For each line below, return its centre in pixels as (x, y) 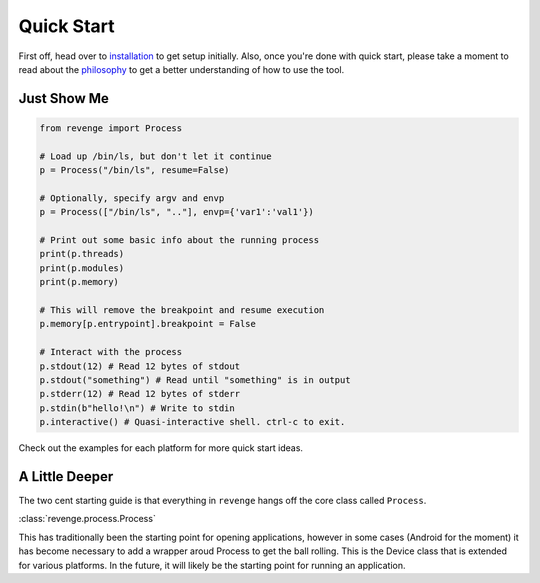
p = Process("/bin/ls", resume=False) (134, 170)
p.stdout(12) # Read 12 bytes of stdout (139, 366)
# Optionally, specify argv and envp (132, 198)
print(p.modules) (82, 268)
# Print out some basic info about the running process (179, 240)
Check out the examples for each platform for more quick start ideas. (161, 448)
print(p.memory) (79, 282)
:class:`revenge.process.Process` (87, 519)
